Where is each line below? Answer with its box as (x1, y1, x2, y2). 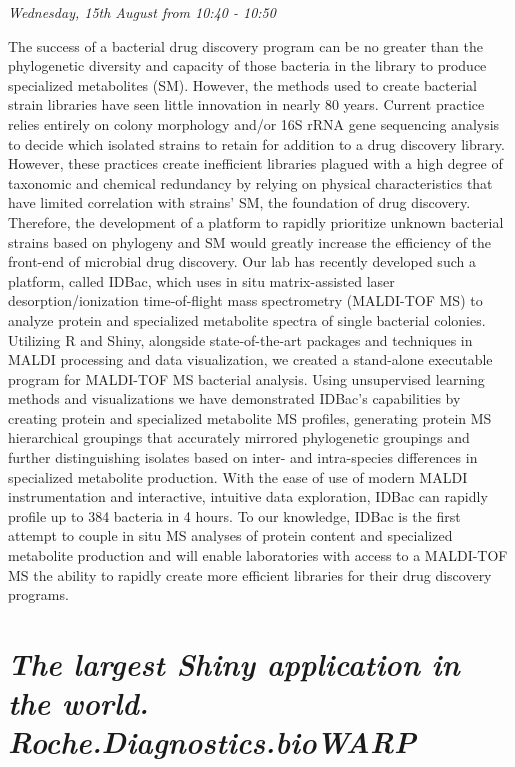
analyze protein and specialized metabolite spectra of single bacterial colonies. (8, 309, 486, 330)
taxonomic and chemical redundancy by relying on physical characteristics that (8, 172, 493, 193)
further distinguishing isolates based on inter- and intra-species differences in (8, 447, 478, 468)
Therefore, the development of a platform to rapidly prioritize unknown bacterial (8, 211, 504, 232)
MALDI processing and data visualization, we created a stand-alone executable (8, 349, 493, 370)
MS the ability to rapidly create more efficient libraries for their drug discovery (8, 564, 492, 585)
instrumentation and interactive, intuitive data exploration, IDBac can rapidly (8, 486, 488, 507)
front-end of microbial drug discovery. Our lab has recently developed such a (8, 251, 476, 272)
